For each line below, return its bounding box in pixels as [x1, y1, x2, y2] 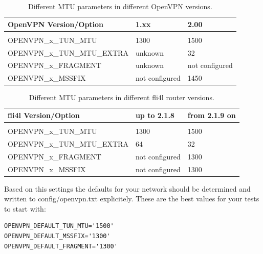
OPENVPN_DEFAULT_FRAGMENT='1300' [4, 242, 118, 250]
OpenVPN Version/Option [8, 18, 104, 29]
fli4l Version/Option [8, 109, 80, 120]
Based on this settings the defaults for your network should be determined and [4, 183, 251, 194]
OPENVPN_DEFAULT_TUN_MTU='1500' [4, 222, 114, 230]
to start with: [4, 203, 46, 214]
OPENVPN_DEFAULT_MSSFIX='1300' [4, 233, 111, 240]
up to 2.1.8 [135, 109, 174, 120]
